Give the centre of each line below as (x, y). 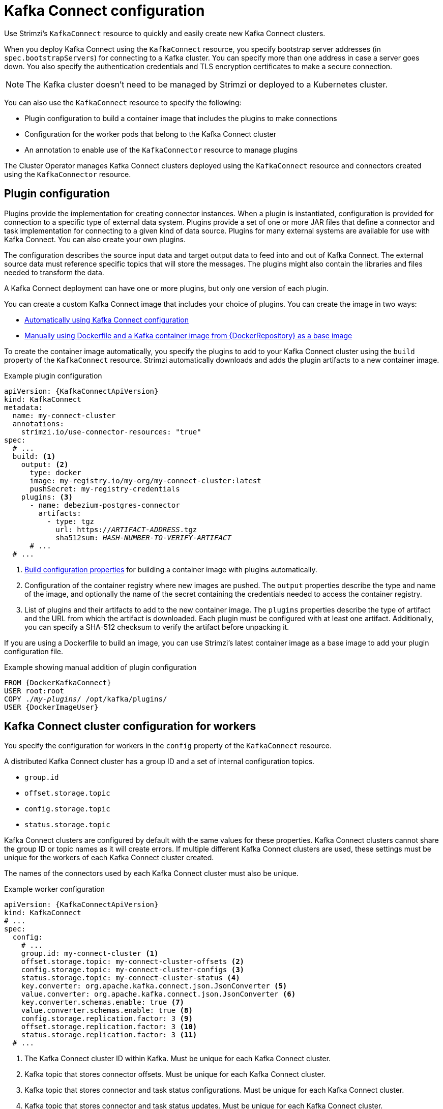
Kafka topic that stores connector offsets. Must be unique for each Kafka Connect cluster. (175, 1074)
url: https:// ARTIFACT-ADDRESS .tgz (126, 529)
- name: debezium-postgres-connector (105, 505)
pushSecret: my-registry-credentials (105, 489)
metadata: (23, 407)
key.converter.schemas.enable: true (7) (103, 1002)
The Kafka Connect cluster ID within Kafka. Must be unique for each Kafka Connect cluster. (178, 1059)
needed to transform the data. (54, 272)
